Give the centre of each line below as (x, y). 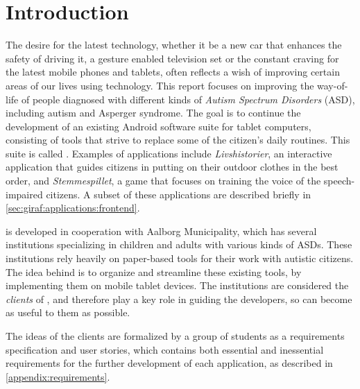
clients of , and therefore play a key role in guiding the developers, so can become (179, 299)
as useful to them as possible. (68, 312)
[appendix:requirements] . (58, 376)
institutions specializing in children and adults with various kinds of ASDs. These (179, 244)
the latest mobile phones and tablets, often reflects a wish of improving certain (173, 72)
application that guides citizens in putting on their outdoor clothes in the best (172, 167)
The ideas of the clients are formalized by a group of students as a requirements (175, 336)
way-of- (333, 85)
